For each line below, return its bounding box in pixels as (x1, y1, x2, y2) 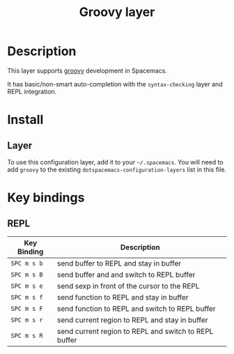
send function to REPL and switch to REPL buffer (56, 304, 216, 314)
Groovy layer (79, 4, 155, 20)
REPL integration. (7, 87, 57, 95)
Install (7, 112, 44, 128)
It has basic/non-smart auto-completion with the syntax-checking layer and (7, 79, 223, 88)
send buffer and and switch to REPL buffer (56, 270, 196, 279)
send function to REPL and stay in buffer (56, 292, 189, 302)
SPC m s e (10, 282, 43, 290)
